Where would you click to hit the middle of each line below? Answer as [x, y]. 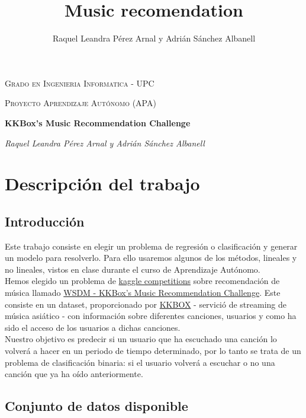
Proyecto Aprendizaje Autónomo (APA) [80, 103]
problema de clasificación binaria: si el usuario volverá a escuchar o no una [140, 362]
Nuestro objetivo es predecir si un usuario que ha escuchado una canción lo [141, 339]
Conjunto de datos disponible [96, 406]
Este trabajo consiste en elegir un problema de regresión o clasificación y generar [151, 246]
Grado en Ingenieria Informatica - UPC [80, 83]
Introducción [45, 221]
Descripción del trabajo [102, 184]
